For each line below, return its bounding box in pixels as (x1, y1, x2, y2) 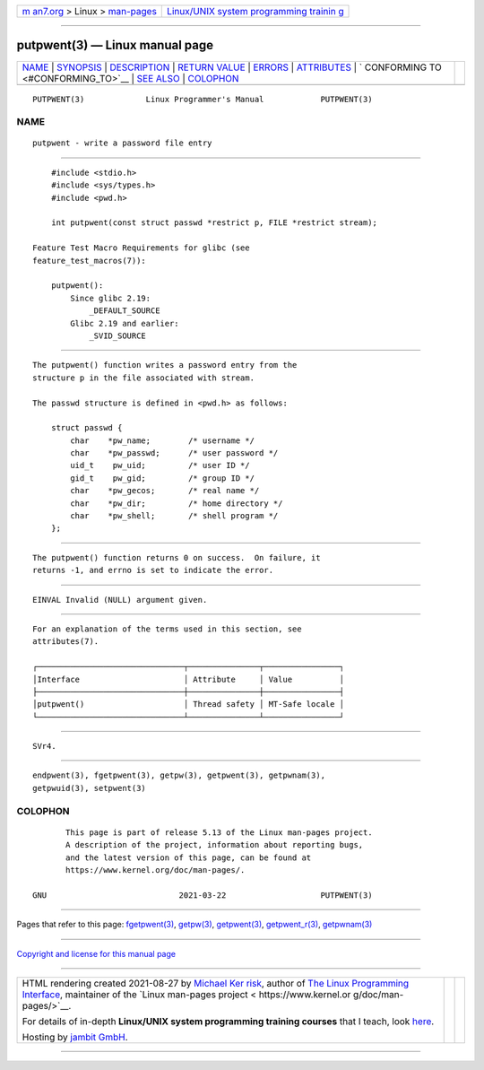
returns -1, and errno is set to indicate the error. (32, 565, 273, 576)
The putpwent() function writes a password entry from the (32, 360, 298, 370)
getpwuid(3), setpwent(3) (32, 783, 147, 793)
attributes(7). (32, 637, 99, 647)
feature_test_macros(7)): (32, 256, 147, 265)
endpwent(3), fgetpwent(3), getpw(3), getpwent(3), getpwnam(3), (32, 770, 326, 780)
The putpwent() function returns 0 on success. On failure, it (32, 552, 322, 562)
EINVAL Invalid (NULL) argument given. (32, 595, 208, 605)
